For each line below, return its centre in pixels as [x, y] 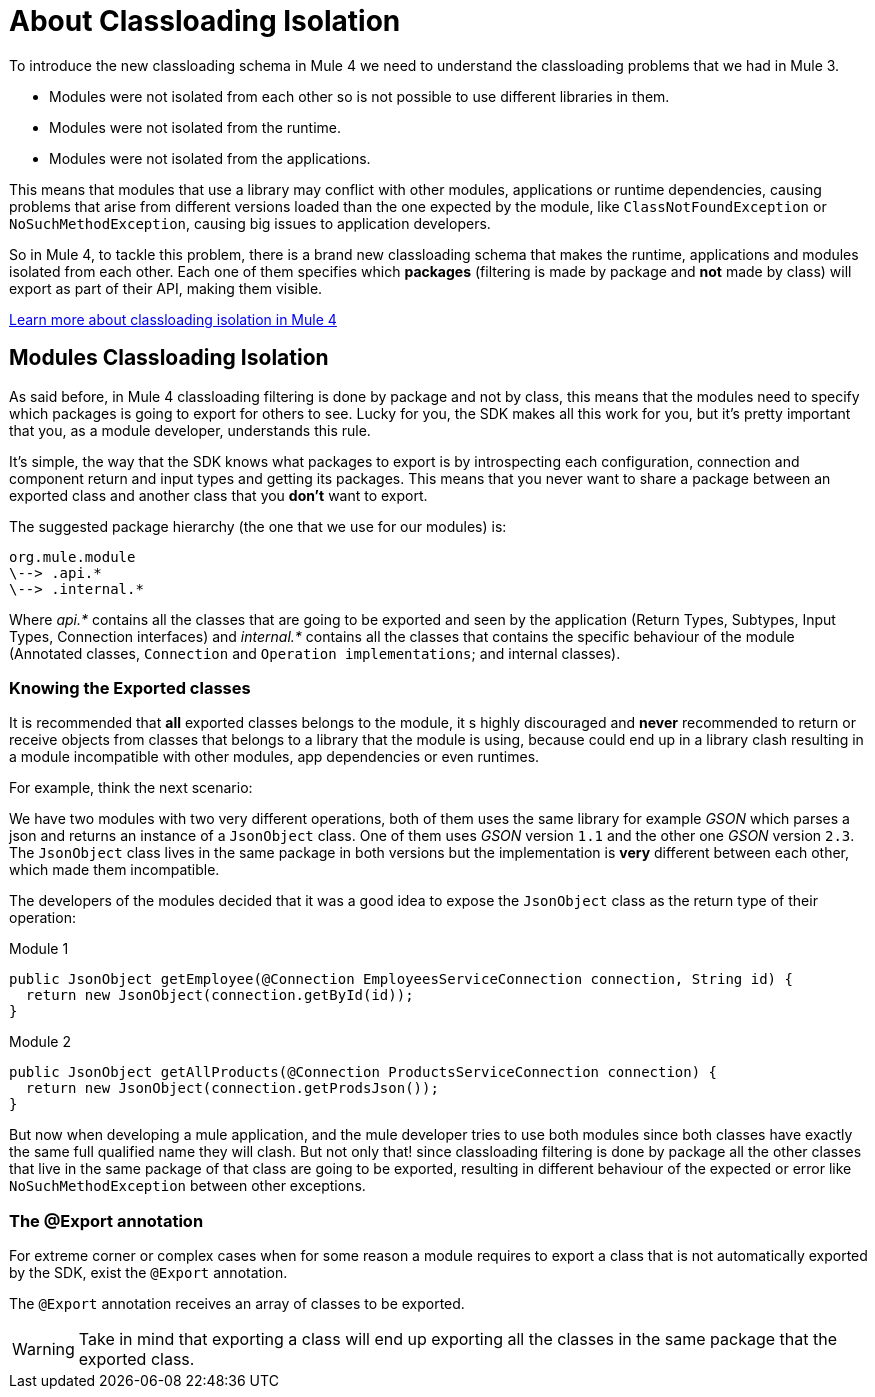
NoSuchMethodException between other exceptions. [187, 1186]
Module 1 [39, 949]
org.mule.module [72, 556]
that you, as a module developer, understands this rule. [190, 430]
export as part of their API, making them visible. [166, 288]
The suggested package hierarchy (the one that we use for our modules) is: [258, 526]
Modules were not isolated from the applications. [210, 158]
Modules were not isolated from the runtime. [195, 127]
